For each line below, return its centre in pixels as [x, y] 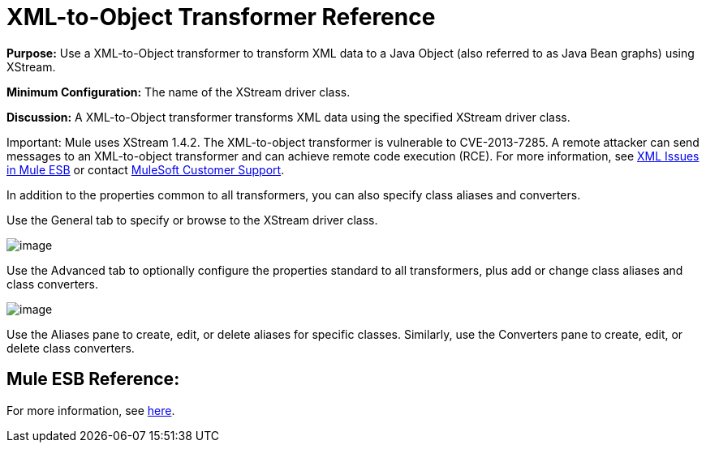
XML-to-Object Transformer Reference [221, 17]
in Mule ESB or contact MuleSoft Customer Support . [146, 169]
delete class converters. [71, 348]
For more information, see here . [91, 410]
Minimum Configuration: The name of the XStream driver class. [179, 92]
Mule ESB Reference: [93, 379]
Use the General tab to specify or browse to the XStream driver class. [192, 220]
